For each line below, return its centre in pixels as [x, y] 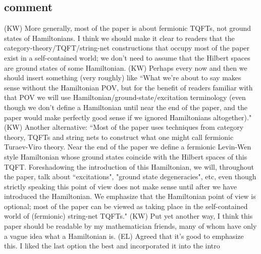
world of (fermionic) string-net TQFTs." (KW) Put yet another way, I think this [128, 216]
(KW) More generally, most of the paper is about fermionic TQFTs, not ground [128, 28]
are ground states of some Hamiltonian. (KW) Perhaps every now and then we [126, 67]
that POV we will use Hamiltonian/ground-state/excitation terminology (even [125, 97]
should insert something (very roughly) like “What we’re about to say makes [123, 78]
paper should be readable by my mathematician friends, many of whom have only [130, 226]
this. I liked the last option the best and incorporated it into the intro [112, 246]
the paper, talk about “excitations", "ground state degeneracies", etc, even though [130, 176]
